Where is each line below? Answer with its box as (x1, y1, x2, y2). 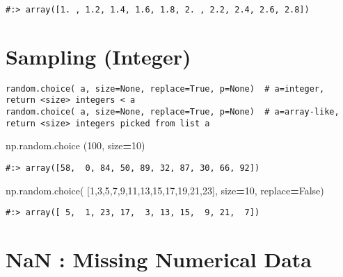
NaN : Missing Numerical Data (6, 245, 312, 274)
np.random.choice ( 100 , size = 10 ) (6, 138, 145, 153)
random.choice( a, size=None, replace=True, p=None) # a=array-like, (6, 107, 340, 117)
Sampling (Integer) (6, 42, 191, 70)
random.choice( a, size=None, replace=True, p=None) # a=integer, (6, 83, 325, 94)
